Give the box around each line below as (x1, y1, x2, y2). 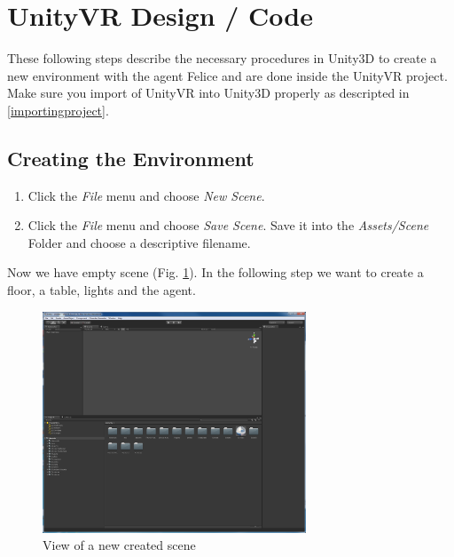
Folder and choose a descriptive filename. (27, 233, 251, 251)
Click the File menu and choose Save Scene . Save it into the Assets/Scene (27, 216, 429, 235)
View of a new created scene (43, 536, 196, 554)
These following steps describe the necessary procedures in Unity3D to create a (7, 49, 437, 68)
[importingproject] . (7, 100, 109, 119)
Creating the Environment (7, 144, 254, 171)
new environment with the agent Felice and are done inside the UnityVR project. (7, 66, 448, 84)
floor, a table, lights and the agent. (7, 281, 196, 299)
